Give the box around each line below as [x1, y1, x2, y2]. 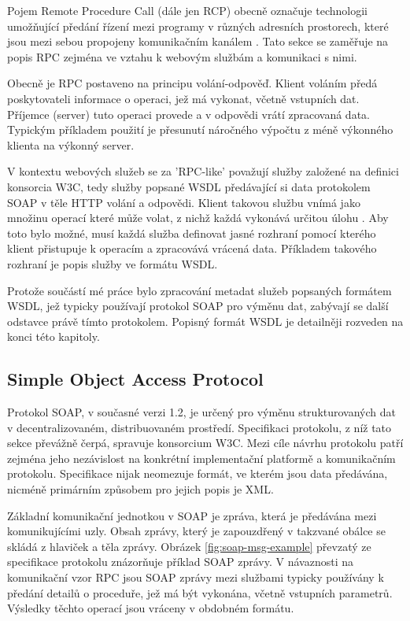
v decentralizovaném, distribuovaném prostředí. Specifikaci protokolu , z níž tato [7, 419, 392, 435]
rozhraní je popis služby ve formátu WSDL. [7, 255, 218, 272]
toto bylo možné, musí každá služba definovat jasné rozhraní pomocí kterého [7, 224, 376, 241]
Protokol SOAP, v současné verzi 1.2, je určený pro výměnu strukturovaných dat [7, 404, 396, 420]
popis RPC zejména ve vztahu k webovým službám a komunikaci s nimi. [7, 48, 357, 65]
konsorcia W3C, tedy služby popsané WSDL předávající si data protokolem [7, 178, 371, 194]
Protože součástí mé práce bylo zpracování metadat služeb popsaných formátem [7, 282, 392, 298]
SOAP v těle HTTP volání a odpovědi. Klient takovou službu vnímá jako [7, 194, 360, 210]
